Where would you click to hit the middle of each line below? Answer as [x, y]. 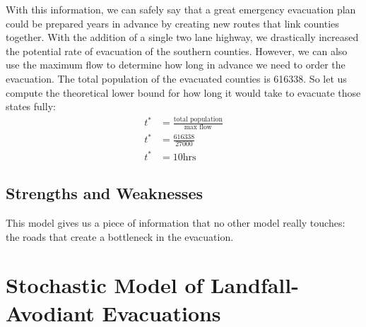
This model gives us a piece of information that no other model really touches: [176, 223]
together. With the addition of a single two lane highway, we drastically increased [182, 37]
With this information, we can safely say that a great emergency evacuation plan [181, 9]
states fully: [31, 106]
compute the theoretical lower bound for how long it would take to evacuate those [183, 92]
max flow [198, 127]
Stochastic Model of [105, 285]
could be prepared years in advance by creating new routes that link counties [172, 23]
